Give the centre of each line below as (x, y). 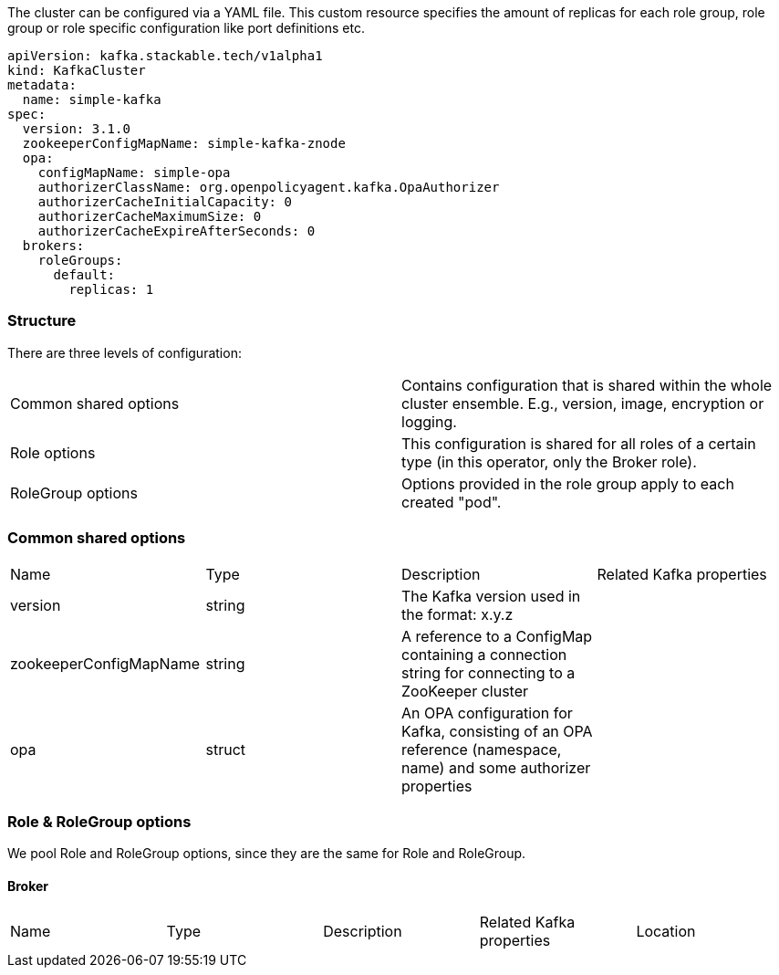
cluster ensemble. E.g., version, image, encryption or (583, 403)
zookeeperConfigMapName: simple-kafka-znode (184, 143)
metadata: (42, 85)
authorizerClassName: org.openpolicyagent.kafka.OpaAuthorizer (269, 187)
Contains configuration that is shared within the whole (587, 385)
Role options (53, 452)
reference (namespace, (482, 749)
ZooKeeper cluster (465, 691)
